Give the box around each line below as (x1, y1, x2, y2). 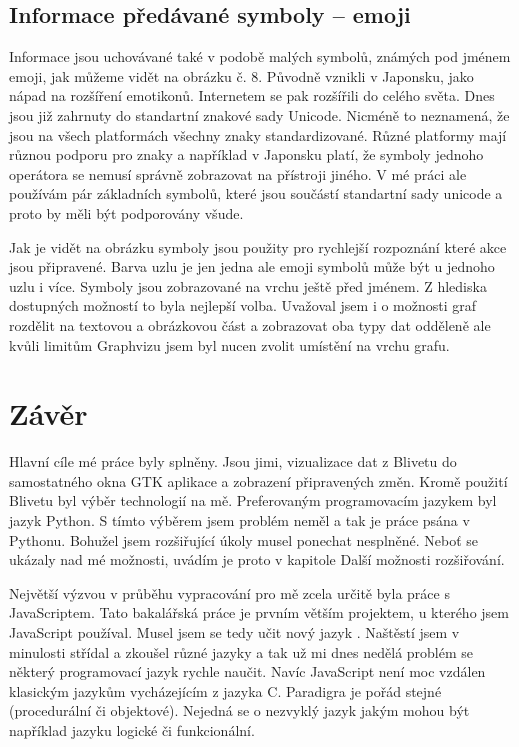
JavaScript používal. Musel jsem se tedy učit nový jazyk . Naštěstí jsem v (9, 621, 460, 642)
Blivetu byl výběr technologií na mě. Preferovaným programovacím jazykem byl (9, 490, 497, 511)
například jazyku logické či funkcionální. (9, 719, 255, 740)
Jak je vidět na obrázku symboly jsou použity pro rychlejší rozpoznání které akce (9, 236, 507, 257)
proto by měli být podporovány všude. (9, 202, 244, 223)
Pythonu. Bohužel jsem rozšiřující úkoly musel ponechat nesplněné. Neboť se (9, 529, 479, 550)
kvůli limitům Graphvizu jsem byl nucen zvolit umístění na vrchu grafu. (9, 334, 450, 355)
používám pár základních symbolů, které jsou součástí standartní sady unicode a (9, 183, 503, 204)
